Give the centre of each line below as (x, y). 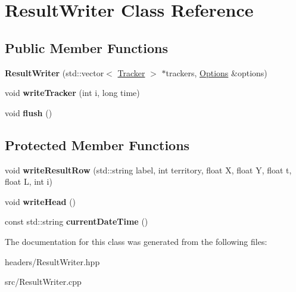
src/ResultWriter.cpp (43, 282)
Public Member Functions (86, 47)
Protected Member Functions (97, 145)
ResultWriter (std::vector (54, 72)
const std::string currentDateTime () (77, 221)
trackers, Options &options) (216, 72)
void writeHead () (40, 201)
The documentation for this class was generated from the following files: (136, 241)
